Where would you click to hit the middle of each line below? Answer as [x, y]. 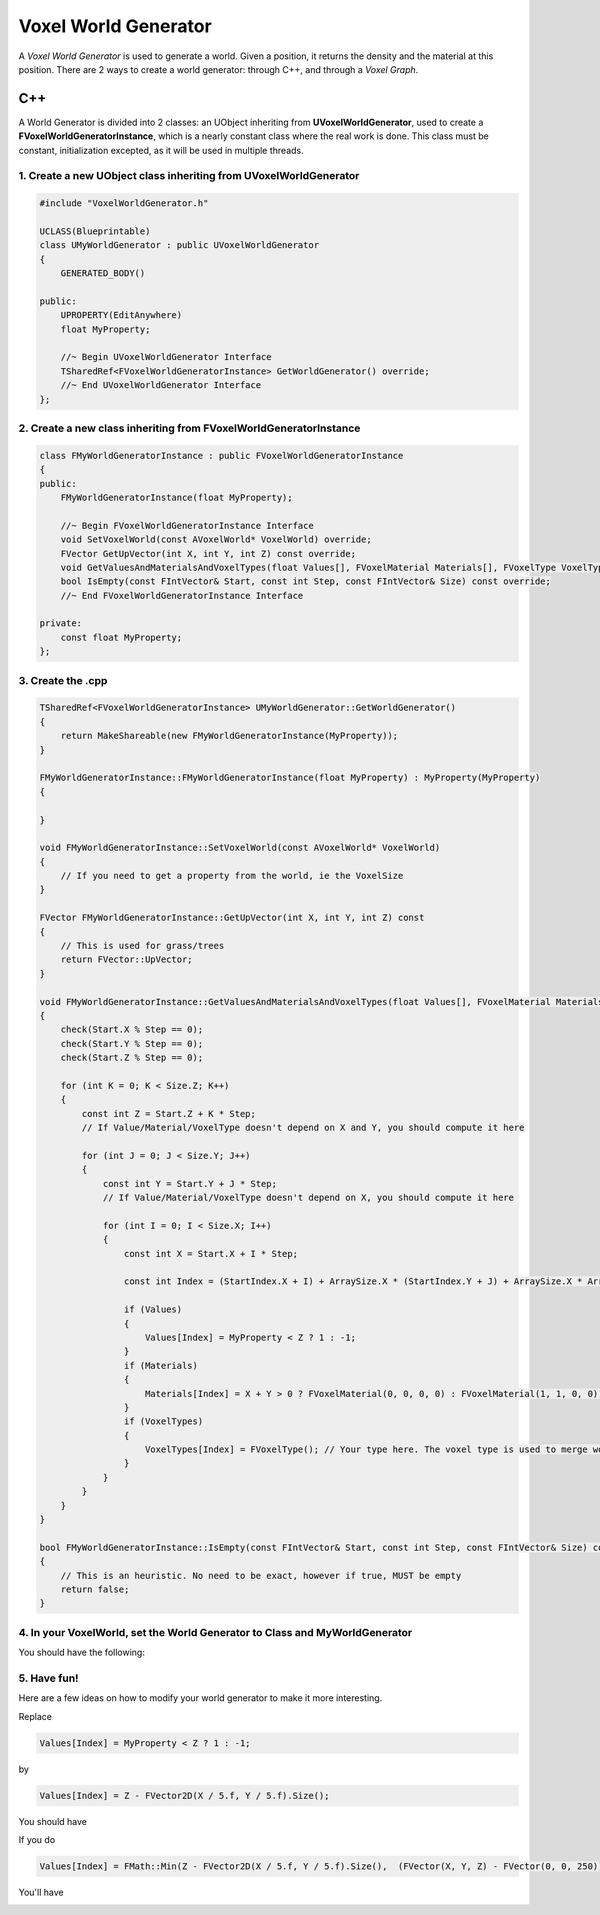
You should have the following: [81, 1652]
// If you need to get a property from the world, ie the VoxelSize [232, 876]
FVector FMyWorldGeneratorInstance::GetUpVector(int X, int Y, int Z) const [232, 918]
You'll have [41, 1892]
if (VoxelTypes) [163, 1421]
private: [61, 623]
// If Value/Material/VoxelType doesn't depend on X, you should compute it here [308, 1198]
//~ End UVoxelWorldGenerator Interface [161, 385]
